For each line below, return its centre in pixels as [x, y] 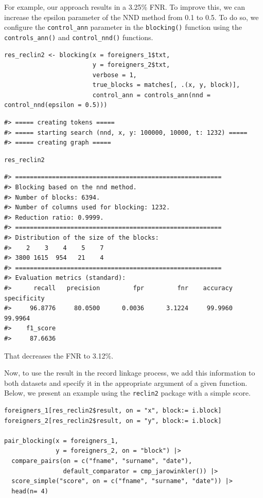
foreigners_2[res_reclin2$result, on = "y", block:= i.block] [113, 421]
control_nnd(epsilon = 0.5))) [56, 105]
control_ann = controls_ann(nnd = [151, 95]
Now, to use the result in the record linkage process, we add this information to [130, 373]
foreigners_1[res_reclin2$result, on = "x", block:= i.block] [113, 410]
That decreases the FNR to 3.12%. [59, 355]
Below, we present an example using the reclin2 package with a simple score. [127, 393]
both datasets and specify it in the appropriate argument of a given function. [126, 383]
